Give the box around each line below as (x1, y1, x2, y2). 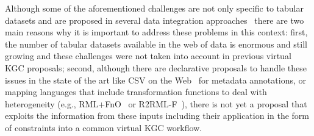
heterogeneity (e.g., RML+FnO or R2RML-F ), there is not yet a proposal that (5, 97, 307, 110)
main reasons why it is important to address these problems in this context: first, (5, 26, 308, 38)
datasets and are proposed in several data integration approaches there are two (5, 13, 304, 26)
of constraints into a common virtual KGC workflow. (5, 121, 202, 134)
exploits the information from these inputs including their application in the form (5, 109, 310, 122)
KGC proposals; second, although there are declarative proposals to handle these (5, 61, 307, 74)
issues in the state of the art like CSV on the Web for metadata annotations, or (5, 73, 306, 86)
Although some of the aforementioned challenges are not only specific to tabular (5, 2, 304, 14)
